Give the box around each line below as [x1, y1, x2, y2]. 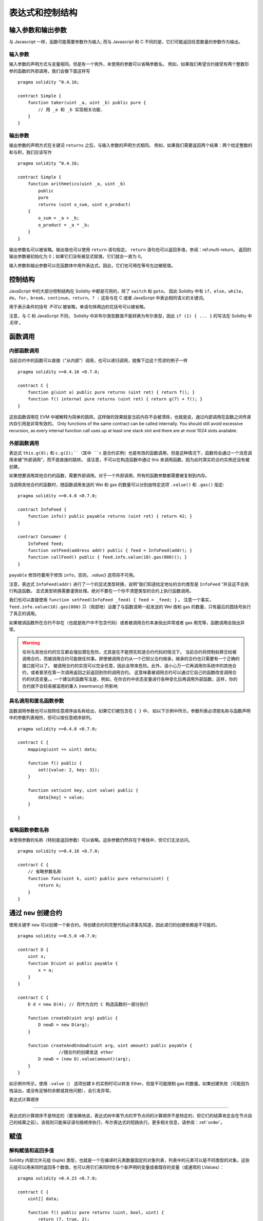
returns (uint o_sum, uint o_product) [38, 202, 131, 207]
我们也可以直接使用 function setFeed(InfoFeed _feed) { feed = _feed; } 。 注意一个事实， [9, 597, 214, 603]
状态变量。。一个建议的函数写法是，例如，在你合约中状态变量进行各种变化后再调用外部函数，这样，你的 [30, 676, 238, 682]
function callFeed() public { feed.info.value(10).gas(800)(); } [27, 554, 188, 560]
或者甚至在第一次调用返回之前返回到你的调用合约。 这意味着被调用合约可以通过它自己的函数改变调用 [30, 669, 232, 675]
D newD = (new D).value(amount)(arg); [38, 1056, 131, 1062]
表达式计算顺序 [9, 1096, 39, 1102]
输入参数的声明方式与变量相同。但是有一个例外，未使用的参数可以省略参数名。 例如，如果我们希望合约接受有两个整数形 [9, 61, 249, 67]
